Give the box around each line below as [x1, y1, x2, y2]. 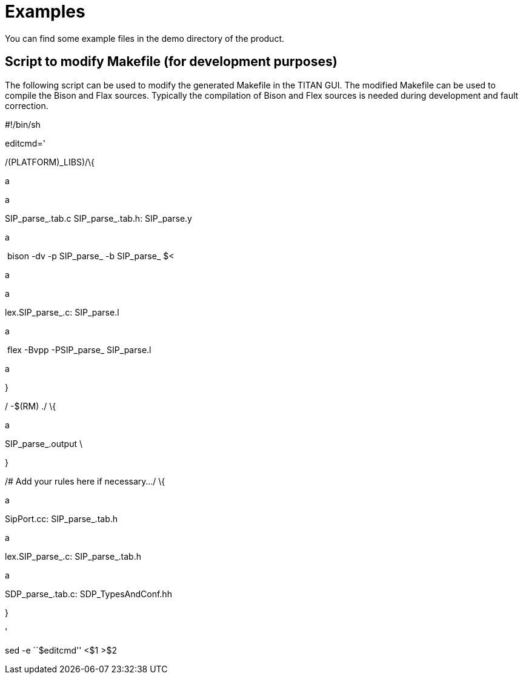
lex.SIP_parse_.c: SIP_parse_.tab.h [5, 551, 141, 561]
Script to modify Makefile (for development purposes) [5, 54, 338, 70]
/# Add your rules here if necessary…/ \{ [5, 475, 165, 486]
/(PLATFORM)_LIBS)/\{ [5, 156, 95, 167]
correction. [5, 100, 48, 111]
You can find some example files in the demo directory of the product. [5, 33, 284, 44]
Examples [5, 1, 85, 22]
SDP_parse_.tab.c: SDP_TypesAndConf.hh [5, 588, 172, 599]
